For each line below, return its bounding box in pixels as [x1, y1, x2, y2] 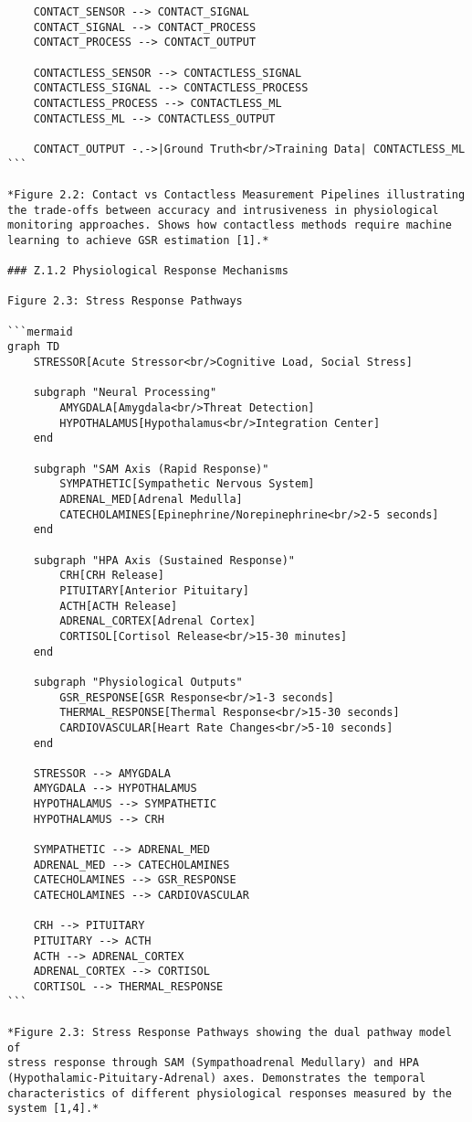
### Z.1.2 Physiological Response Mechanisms [7, 264, 288, 278]
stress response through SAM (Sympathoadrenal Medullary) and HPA [7, 1056, 420, 1070]
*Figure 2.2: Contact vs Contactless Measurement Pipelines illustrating [7, 187, 466, 201]
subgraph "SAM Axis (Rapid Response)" [33, 462, 269, 476]
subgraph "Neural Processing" [33, 386, 217, 400]
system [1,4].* [7, 1102, 100, 1116]
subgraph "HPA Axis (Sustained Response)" [33, 553, 295, 567]
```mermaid [7, 325, 73, 338]
